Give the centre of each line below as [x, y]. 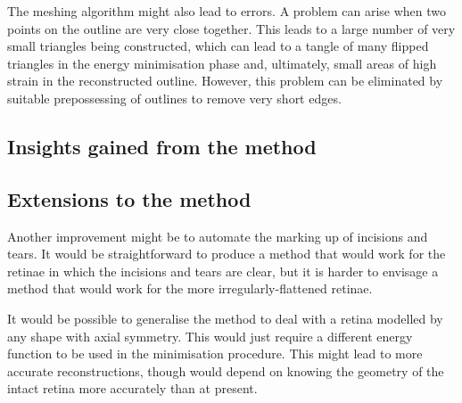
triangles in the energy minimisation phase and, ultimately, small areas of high [222, 63]
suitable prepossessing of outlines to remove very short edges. [174, 98]
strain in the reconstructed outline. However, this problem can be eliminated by [225, 81]
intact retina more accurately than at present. [132, 388]
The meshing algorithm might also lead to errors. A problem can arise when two [227, 11]
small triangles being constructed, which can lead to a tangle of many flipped [218, 46]
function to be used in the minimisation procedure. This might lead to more [215, 354]
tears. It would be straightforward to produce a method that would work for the [227, 254]
